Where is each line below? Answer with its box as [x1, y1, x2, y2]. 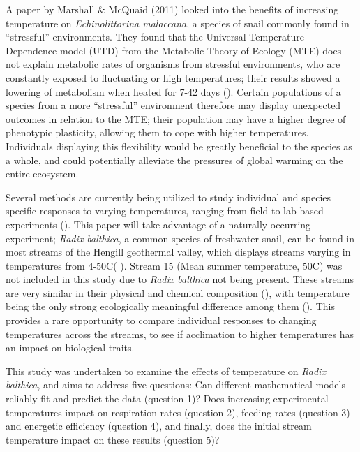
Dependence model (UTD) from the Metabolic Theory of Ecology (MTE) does [6, 43, 342, 57]
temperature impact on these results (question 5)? [6, 432, 220, 446]
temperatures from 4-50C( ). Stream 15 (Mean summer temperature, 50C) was [6, 258, 343, 272]
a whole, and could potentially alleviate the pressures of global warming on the [6, 152, 343, 167]
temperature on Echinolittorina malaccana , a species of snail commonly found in [6, 15, 350, 30]
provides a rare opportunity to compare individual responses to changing [6, 313, 317, 328]
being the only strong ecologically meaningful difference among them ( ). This [6, 299, 335, 314]
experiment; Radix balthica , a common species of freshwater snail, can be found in [6, 231, 355, 245]
